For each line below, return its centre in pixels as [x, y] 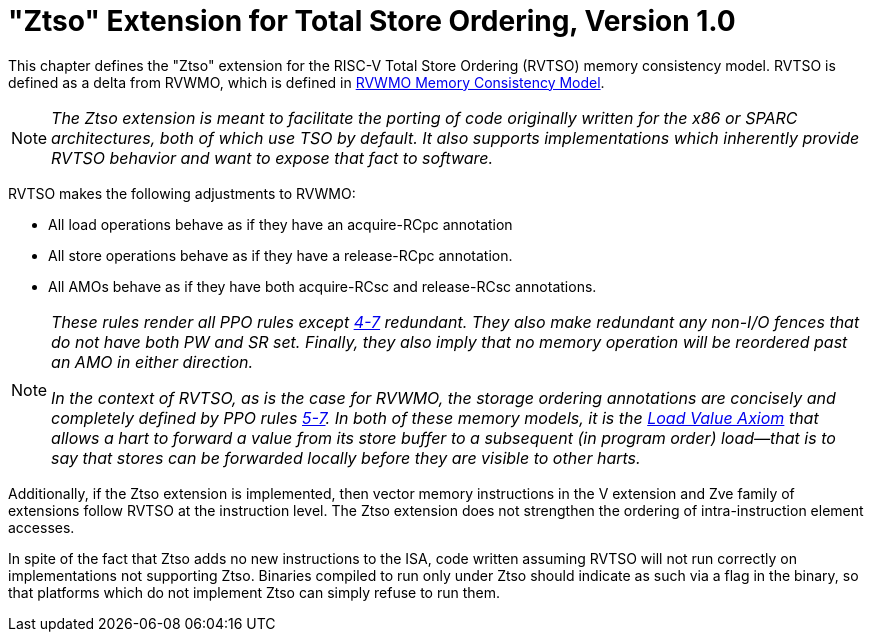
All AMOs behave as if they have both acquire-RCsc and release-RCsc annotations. [322, 286]
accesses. [41, 527]
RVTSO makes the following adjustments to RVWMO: [182, 193]
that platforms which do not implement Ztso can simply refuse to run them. [254, 592]
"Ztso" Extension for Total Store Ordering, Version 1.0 [372, 21]
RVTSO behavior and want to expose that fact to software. [272, 157]
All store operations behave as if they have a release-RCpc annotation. [280, 255]
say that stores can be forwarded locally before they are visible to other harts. [346, 457]
